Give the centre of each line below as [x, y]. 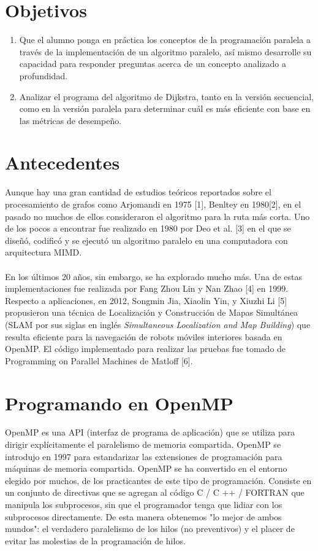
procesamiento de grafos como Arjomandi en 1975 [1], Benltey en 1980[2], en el [153, 204]
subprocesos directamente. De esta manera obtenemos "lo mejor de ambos [143, 516]
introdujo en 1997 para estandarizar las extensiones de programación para [144, 456]
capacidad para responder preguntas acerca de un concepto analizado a [153, 64]
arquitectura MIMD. [44, 252]
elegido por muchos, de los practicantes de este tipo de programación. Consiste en [158, 480]
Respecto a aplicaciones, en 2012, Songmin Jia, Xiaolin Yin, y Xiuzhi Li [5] [146, 300]
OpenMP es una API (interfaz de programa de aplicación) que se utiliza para [150, 432]
